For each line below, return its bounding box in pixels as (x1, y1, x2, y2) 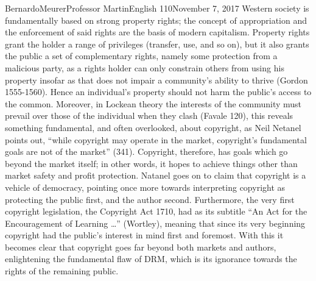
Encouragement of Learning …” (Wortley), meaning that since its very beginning (5, 216, 306, 229)
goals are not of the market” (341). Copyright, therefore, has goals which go (5, 145, 288, 158)
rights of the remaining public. (5, 265, 119, 277)
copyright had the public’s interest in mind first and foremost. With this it (5, 229, 284, 241)
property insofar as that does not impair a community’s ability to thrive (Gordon (5, 73, 308, 86)
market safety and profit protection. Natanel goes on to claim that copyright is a (5, 169, 306, 182)
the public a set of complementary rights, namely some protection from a (5, 49, 278, 62)
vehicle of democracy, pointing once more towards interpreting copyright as (5, 180, 286, 193)
